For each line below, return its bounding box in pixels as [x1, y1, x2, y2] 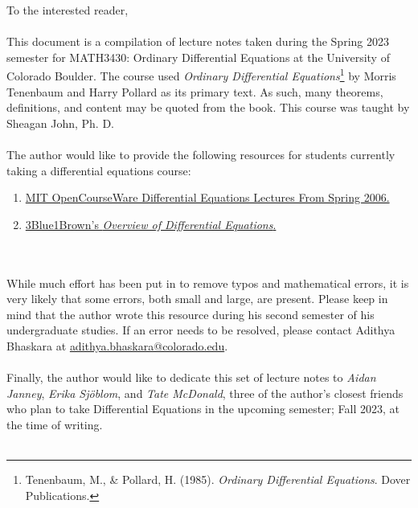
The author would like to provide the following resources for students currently [6, 146, 395, 162]
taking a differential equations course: [6, 162, 191, 178]
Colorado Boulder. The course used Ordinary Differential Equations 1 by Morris [6, 65, 396, 84]
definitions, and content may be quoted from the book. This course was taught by [6, 99, 410, 116]
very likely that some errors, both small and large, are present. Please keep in [6, 290, 388, 307]
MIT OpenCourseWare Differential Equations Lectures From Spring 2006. [25, 189, 390, 206]
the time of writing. [6, 416, 103, 432]
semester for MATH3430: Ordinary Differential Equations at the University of [6, 48, 390, 65]
